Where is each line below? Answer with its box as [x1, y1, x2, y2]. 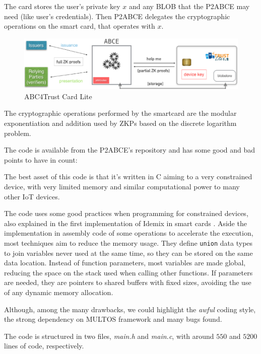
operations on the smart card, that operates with [4, 21, 155, 31]
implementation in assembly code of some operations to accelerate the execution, [4, 228, 253, 238]
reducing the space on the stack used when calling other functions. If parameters [4, 267, 253, 277]
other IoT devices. [4, 191, 60, 201]
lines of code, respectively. [4, 340, 84, 351]
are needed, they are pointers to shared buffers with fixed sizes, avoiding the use [4, 277, 251, 288]
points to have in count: [4, 154, 78, 165]
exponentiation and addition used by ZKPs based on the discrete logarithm [4, 117, 237, 128]
